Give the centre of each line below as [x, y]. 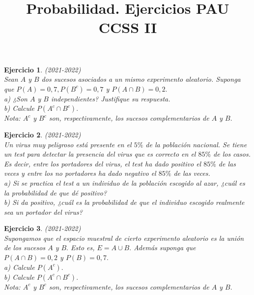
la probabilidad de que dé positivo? [56, 192]
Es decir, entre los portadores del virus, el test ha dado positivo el [103, 163]
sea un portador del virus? [43, 212]
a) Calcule [19, 267]
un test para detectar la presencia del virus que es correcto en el [100, 154]
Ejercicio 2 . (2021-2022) [42, 134]
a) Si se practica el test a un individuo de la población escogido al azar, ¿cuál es [125, 182]
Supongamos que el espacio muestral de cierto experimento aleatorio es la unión [124, 238]
